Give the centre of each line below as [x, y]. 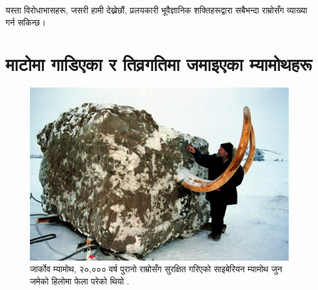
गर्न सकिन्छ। [26, 22]
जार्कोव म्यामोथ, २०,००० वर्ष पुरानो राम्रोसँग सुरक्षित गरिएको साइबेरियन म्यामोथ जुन [156, 269]
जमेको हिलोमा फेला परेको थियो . [80, 281]
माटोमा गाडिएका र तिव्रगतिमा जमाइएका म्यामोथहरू [159, 64]
